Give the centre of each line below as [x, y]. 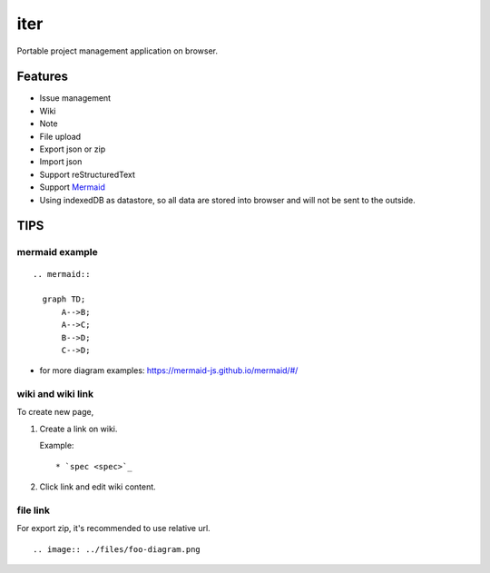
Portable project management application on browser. [117, 51]
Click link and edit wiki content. [98, 487]
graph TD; [64, 299]
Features [42, 77]
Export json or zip [73, 149]
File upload [60, 136]
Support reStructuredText [88, 174]
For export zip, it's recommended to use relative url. [113, 529]
